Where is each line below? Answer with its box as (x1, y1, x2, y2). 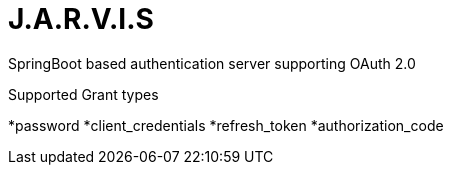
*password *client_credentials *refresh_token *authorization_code (8, 116, 444, 134)
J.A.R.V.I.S (8, 2, 154, 36)
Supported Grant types (8, 85, 159, 103)
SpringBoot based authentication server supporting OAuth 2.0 (8, 54, 416, 72)
